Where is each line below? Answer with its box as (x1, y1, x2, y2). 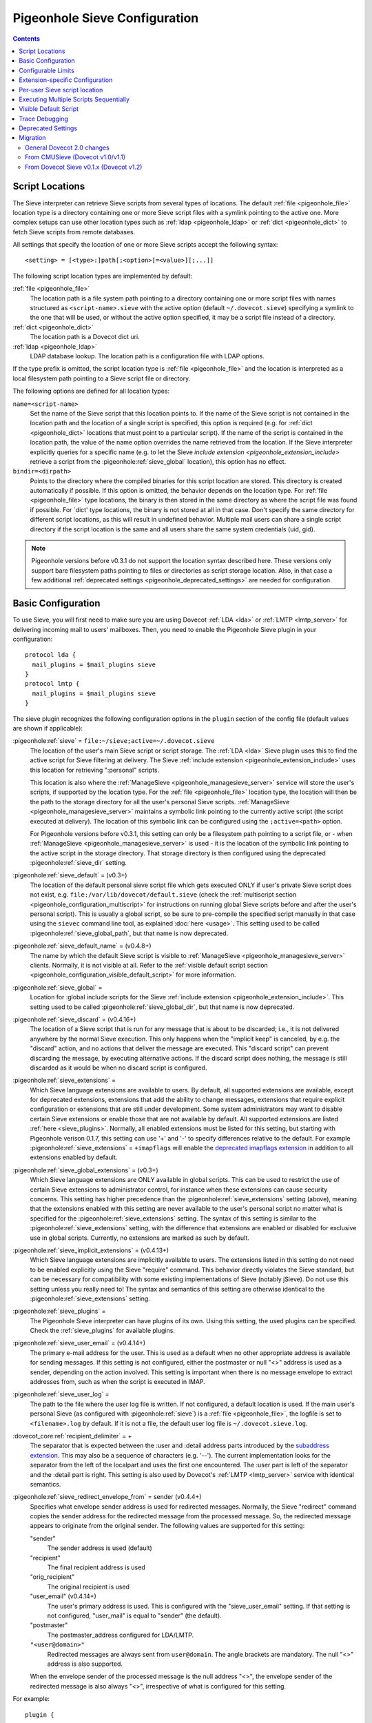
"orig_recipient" (30, 1573, 75, 1581)
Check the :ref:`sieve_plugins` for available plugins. (30, 1327, 176, 1335)
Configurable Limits (19, 66, 75, 74)
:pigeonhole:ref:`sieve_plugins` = (12, 1307, 106, 1316)
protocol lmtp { (25, 680, 80, 688)
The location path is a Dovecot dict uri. (30, 333, 141, 341)
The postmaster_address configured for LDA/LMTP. (47, 1631, 194, 1639)
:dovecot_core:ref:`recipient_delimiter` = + (12, 1431, 132, 1440)
